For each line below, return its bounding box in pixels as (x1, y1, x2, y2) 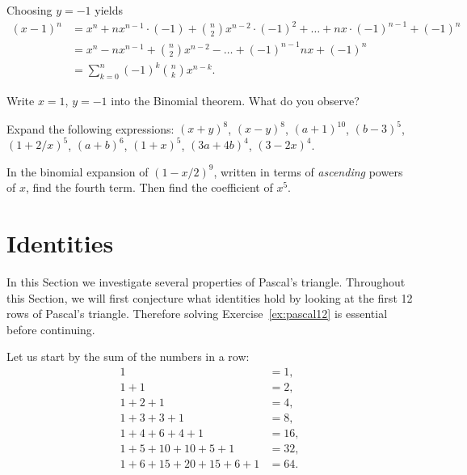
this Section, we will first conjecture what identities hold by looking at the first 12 (6, 289, 413, 306)
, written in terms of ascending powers (213, 163, 403, 180)
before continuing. (6, 320, 95, 337)
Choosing (6, 2, 53, 18)
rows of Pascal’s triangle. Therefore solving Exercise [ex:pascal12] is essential (6, 305, 388, 322)
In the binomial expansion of (6, 163, 149, 180)
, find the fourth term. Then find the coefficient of (25, 179, 273, 196)
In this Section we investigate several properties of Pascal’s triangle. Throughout (6, 274, 406, 291)
